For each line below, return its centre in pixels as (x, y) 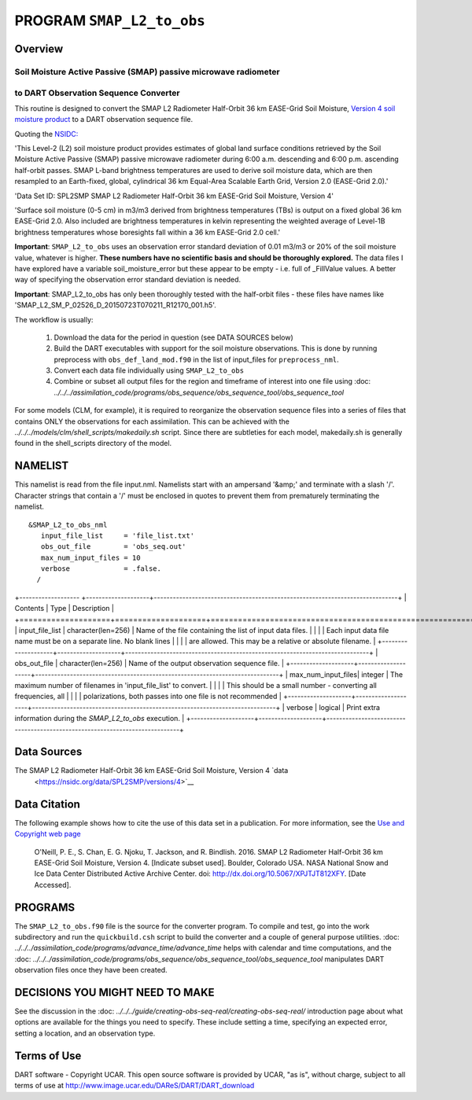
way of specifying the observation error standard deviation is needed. (128, 280)
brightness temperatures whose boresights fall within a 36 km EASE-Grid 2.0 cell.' (147, 232)
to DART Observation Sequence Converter (97, 93)
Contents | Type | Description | (64, 609)
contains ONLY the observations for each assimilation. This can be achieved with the (152, 421)
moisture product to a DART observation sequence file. (103, 120)
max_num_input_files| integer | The (347, 674)
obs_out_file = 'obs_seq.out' (113, 547)
